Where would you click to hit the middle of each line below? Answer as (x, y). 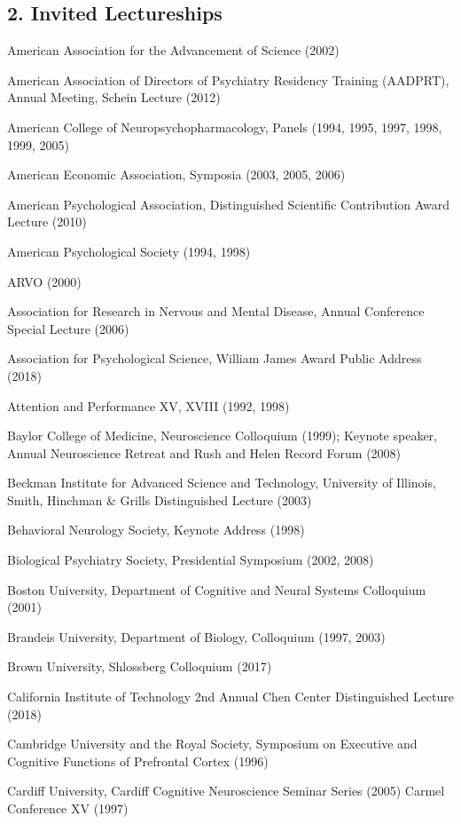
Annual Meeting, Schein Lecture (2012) (114, 97)
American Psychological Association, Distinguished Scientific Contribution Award (229, 204)
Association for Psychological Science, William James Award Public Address (215, 358)
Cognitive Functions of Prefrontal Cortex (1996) (138, 761)
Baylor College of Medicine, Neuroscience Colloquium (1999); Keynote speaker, (222, 436)
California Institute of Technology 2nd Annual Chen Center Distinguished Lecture (230, 697)
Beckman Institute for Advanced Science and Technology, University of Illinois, (222, 483)
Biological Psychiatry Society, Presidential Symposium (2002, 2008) (191, 560)
